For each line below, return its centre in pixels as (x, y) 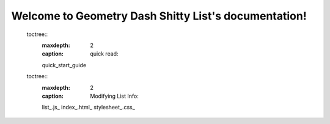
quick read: (104, 54)
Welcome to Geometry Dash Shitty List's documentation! (159, 16)
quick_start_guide (64, 65)
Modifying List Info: (114, 96)
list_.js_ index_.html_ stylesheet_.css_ (89, 108)
